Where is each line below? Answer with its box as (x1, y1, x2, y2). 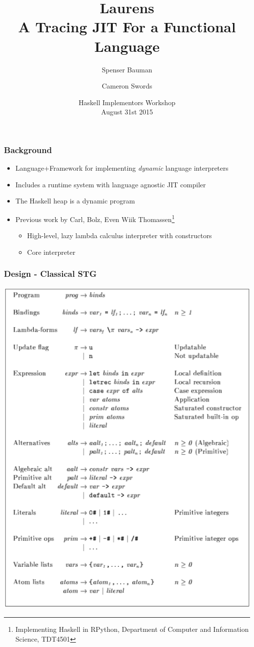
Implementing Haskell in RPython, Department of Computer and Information (15, 624, 249, 634)
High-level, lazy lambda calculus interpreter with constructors (27, 230, 212, 241)
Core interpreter (27, 246, 76, 257)
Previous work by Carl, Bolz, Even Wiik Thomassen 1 (15, 212, 175, 224)
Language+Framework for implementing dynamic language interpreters (15, 163, 229, 173)
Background (4, 143, 52, 156)
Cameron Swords (102, 81, 152, 91)
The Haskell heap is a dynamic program (15, 196, 135, 206)
